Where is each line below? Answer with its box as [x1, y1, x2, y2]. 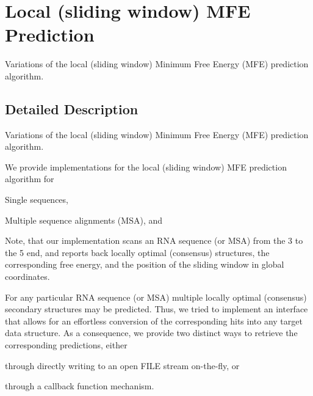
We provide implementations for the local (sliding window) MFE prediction [5, 160, 287, 173]
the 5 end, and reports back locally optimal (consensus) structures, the [5, 246, 270, 258]
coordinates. [5, 270, 50, 283]
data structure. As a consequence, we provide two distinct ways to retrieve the [5, 326, 298, 339]
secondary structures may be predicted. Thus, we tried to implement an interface [5, 302, 308, 315]
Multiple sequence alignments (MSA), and [5, 213, 163, 226]
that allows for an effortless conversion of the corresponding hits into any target [5, 314, 303, 327]
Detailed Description [5, 99, 139, 118]
